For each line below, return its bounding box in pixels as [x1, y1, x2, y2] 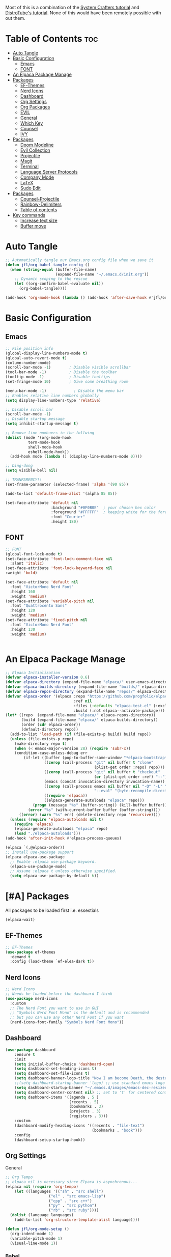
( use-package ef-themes [5, 949, 56, 955]
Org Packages [20, 104, 50, 110]
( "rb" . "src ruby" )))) [48, 1208, 99, 1213]
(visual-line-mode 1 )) [10, 1241, 58, 1246]
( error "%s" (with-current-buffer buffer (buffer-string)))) [27, 807, 160, 813]
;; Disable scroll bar [5, 407, 53, 412]
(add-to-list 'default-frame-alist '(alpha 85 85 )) [5, 491, 117, 496]
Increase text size [20, 217, 58, 224]
